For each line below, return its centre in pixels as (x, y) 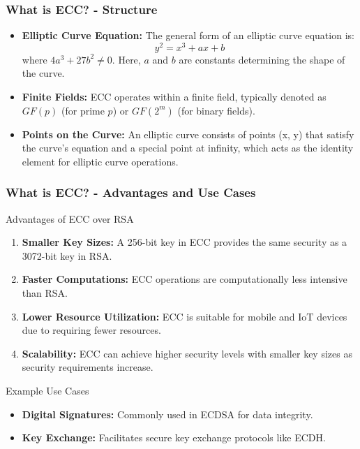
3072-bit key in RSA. (67, 255)
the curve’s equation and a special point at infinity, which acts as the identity (188, 148)
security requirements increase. (88, 367)
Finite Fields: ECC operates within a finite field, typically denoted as (174, 97)
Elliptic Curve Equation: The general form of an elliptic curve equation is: (188, 35)
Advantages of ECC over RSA (70, 218)
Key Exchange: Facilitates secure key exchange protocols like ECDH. (174, 437)
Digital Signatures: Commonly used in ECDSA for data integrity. (167, 414)
